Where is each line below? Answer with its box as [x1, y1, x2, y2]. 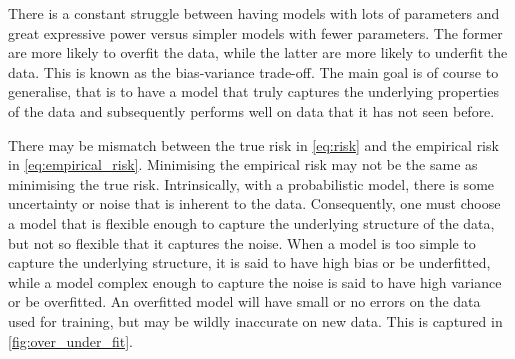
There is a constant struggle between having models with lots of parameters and [8, 3, 500, 23]
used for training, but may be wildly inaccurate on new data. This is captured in [8, 310, 503, 331]
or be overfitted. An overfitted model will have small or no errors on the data [8, 291, 481, 312]
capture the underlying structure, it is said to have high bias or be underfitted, [8, 252, 491, 273]
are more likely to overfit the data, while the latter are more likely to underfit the [8, 42, 508, 63]
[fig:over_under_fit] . [8, 330, 133, 351]
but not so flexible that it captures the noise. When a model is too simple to [8, 232, 476, 253]
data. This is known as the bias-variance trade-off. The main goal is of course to [8, 61, 499, 82]
